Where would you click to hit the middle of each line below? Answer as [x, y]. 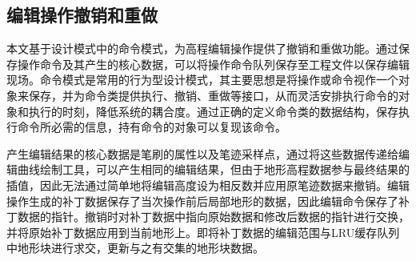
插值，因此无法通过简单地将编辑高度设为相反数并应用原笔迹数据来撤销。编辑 [208, 185]
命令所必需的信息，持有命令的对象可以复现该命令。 [152, 127]
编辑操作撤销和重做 [82, 15]
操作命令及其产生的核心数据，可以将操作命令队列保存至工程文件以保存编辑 [213, 64]
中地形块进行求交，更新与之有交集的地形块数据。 [135, 248]
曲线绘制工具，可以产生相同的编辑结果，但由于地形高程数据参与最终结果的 [213, 169]
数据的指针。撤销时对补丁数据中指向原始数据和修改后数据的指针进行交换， [213, 217]
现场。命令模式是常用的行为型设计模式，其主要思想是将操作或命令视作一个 [202, 80]
